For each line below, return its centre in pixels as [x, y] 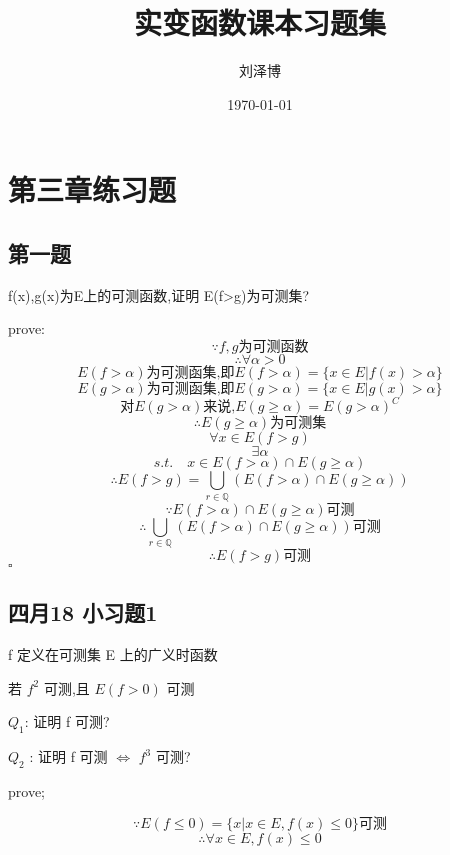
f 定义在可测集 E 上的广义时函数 [113, 654]
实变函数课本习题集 [259, 22]
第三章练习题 [92, 189]
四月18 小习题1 [83, 612]
